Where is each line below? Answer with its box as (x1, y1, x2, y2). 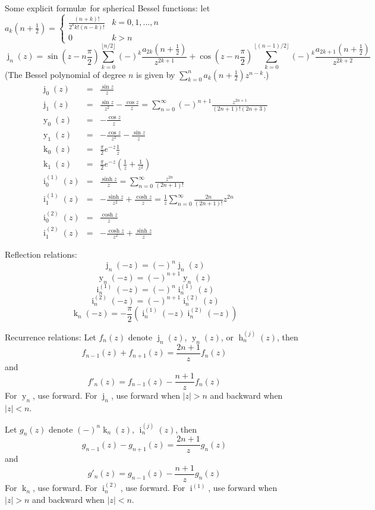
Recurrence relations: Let (5, 330, 96, 343)
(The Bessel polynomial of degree (5, 68, 126, 80)
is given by (136, 68, 175, 80)
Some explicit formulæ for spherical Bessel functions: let (5, 2, 210, 14)
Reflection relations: (5, 248, 77, 261)
